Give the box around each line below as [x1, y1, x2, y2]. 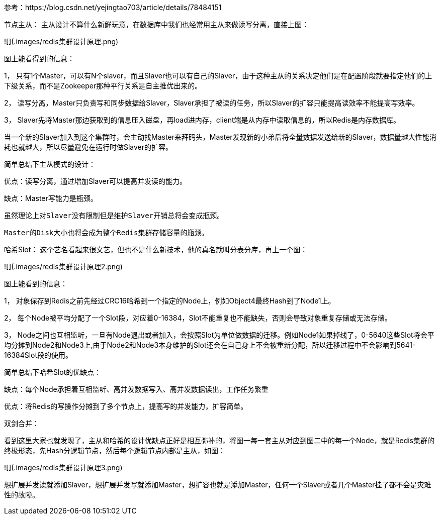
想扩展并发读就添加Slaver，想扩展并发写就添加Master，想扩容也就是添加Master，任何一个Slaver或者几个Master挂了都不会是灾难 [4, 480, 431, 489]
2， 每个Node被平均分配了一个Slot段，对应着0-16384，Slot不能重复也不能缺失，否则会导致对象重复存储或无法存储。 [4, 314, 392, 322]
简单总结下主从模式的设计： [4, 160, 96, 168]
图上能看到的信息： [4, 279, 67, 288]
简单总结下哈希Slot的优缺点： [4, 368, 102, 376]
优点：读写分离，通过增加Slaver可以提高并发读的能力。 [4, 177, 187, 185]
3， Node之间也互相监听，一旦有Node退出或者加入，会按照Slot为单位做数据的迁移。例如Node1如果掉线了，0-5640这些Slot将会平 [4, 331, 434, 339]
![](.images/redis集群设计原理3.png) [4, 463, 123, 472]
